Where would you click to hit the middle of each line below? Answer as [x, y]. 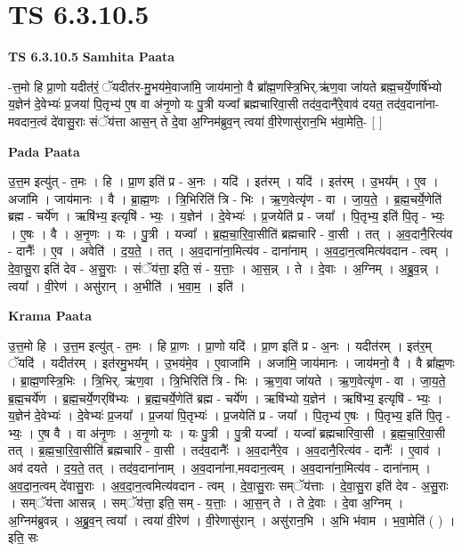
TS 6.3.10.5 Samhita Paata [92, 57]
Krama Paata [50, 316]
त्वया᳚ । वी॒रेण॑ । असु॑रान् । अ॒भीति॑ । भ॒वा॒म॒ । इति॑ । [127, 285]
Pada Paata [44, 151]
